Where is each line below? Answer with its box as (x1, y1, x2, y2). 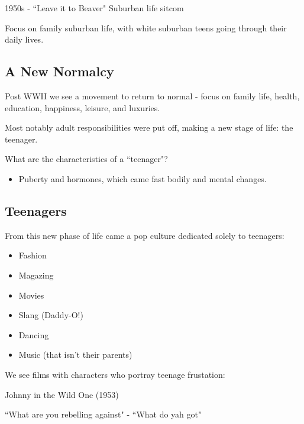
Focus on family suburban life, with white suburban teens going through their (5, 21, 287, 34)
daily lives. (5, 33, 44, 46)
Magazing (18, 268, 54, 281)
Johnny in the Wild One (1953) (5, 388, 119, 400)
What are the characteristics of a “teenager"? (5, 153, 168, 165)
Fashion (18, 249, 47, 261)
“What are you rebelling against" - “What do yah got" (5, 408, 202, 420)
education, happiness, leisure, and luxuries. (5, 101, 160, 114)
